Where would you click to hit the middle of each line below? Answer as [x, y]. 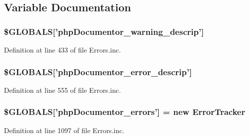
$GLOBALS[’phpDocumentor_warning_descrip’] [104, 31]
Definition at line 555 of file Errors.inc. [63, 90]
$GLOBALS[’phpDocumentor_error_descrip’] [98, 71]
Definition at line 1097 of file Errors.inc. [64, 130]
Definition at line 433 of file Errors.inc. [63, 50]
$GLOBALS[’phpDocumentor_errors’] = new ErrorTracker [125, 112]
